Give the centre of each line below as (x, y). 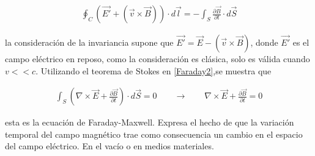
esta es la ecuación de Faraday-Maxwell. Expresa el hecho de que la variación (150, 122)
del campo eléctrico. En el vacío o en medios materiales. (109, 146)
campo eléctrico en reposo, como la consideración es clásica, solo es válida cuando (157, 59)
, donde (264, 42)
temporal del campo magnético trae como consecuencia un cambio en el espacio (154, 134)
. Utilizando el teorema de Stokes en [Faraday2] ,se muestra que (154, 70)
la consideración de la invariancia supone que (89, 42)
